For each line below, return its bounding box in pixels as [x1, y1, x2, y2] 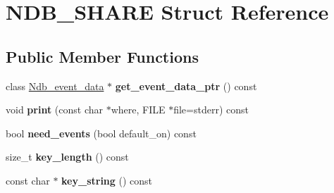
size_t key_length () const [6, 149, 129, 164]
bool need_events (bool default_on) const [6, 125, 197, 140]
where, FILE [111, 102, 166, 117]
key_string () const [61, 173, 153, 187]
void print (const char [6, 102, 103, 117]
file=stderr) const [173, 102, 249, 117]
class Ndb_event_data [6, 78, 104, 93]
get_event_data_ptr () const [115, 78, 257, 93]
